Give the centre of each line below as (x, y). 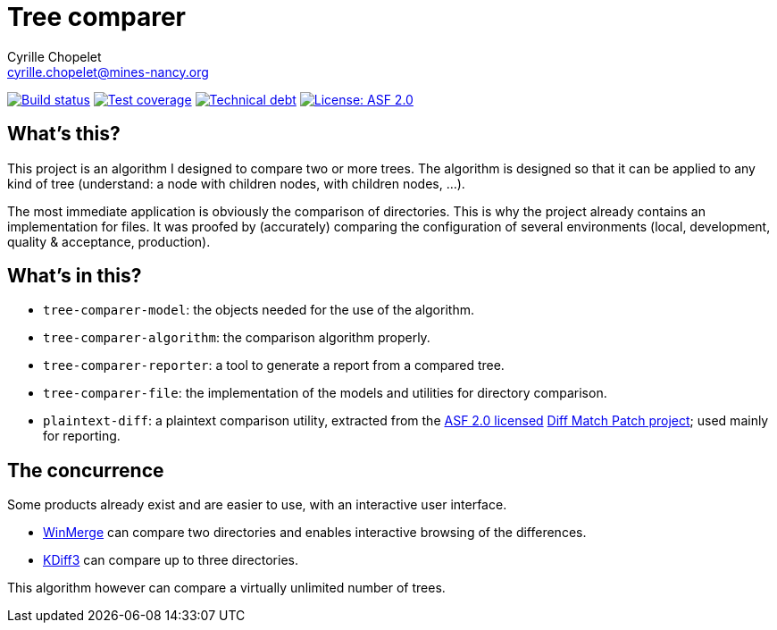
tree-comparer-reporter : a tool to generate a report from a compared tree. (274, 365)
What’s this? (64, 134)
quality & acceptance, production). (109, 241)
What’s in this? (75, 276)
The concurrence (86, 470)
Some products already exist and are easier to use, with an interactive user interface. (257, 505)
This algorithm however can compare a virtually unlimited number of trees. (226, 588)
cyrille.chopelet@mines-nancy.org (108, 71)
